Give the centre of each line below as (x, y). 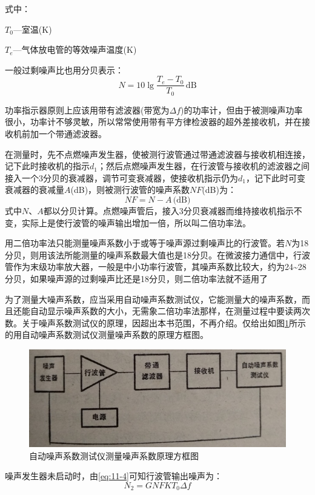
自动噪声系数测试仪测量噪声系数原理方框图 (114, 455)
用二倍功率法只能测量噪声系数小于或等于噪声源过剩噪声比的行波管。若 (145, 243)
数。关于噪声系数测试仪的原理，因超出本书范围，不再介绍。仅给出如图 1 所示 (155, 322)
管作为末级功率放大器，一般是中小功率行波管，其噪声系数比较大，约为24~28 (156, 267)
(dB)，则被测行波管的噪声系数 (130, 190)
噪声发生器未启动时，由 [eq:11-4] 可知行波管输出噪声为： (114, 476)
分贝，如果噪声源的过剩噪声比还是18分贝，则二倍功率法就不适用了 (136, 279)
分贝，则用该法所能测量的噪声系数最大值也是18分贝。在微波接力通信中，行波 (157, 254)
